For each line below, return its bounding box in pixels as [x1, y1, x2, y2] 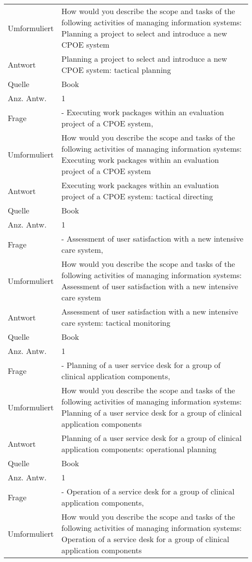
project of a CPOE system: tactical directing [61, 191, 213, 202]
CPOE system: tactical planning [61, 64, 171, 75]
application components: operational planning [61, 443, 217, 455]
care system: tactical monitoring [61, 317, 171, 328]
